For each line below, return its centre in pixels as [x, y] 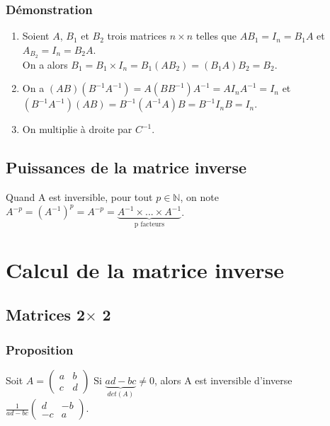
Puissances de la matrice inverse [126, 167]
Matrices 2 [46, 315]
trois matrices [137, 36]
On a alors [45, 64]
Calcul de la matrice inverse [145, 269]
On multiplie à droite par [77, 129]
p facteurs [149, 225]
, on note [199, 197]
